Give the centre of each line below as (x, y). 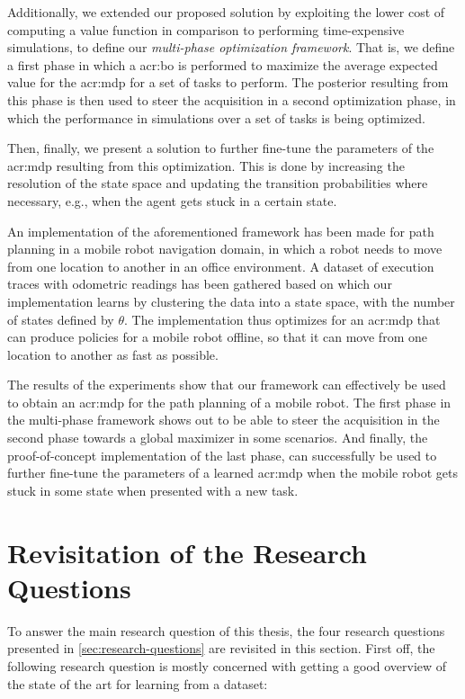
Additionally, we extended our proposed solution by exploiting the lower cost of (226, 12)
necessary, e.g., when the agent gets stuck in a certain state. (172, 200)
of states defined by (61, 319)
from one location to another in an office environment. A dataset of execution (221, 266)
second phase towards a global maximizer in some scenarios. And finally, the (218, 438)
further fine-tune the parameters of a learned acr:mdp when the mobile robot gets (232, 473)
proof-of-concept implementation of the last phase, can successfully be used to (222, 455)
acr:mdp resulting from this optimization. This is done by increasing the (206, 165)
